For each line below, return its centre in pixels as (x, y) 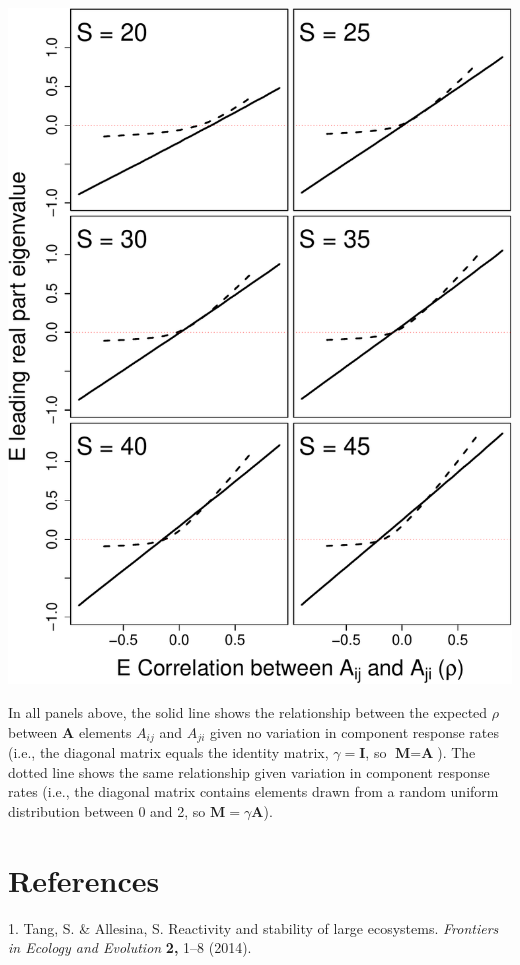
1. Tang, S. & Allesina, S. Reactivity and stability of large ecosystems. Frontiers (253, 927)
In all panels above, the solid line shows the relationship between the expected (248, 711)
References (84, 879)
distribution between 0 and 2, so (107, 810)
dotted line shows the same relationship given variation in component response (249, 771)
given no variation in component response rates (355, 731)
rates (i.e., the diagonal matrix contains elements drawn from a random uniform (253, 791)
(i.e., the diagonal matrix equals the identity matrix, (168, 752)
